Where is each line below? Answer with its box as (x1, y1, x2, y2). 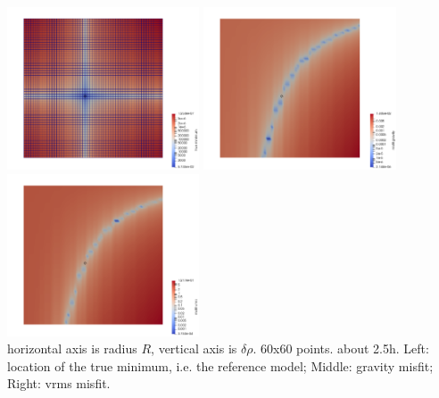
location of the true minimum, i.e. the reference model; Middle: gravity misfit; (7, 356, 434, 375)
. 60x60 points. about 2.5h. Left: (253, 339, 429, 358)
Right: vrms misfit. (7, 374, 111, 393)
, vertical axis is (151, 339, 237, 358)
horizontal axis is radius (7, 339, 137, 358)
